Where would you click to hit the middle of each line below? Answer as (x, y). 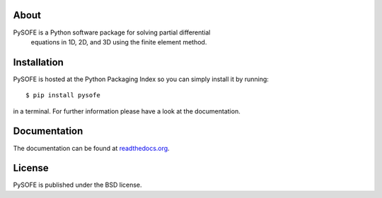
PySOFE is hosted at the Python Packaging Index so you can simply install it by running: (141, 79)
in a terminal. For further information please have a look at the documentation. (127, 111)
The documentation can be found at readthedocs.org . (91, 148)
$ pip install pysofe (63, 95)
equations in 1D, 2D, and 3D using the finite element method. (119, 42)
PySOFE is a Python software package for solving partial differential (112, 32)
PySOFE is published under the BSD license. (77, 185)
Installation (38, 62)
